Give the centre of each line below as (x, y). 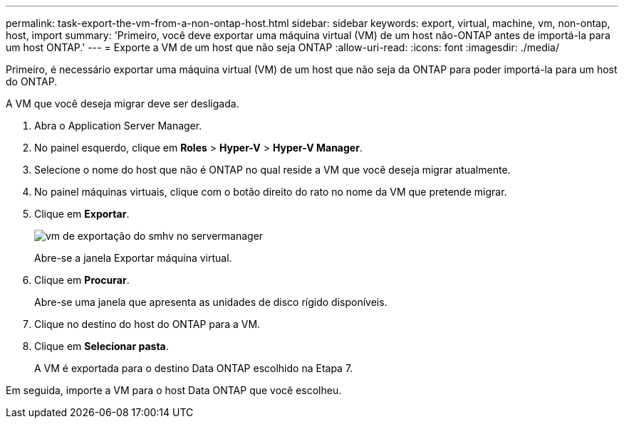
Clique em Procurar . (82, 280)
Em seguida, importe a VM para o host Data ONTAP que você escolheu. (174, 390)
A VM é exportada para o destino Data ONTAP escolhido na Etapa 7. (194, 368)
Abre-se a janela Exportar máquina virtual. (133, 258)
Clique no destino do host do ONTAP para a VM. (147, 324)
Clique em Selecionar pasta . (102, 346)
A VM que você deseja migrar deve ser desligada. (123, 104)
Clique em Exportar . (82, 214)
